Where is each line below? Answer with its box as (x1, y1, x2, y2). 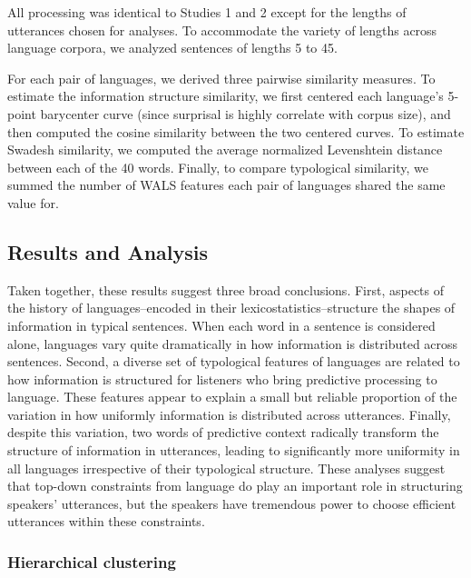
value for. (7, 193, 59, 212)
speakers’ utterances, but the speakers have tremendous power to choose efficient (7, 493, 456, 513)
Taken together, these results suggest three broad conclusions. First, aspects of (7, 280, 445, 299)
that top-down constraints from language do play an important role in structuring (7, 476, 463, 495)
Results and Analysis (7, 237, 209, 265)
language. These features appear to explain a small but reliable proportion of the (7, 387, 457, 406)
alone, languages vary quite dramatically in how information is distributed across (7, 334, 458, 353)
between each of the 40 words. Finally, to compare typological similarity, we (7, 157, 429, 176)
